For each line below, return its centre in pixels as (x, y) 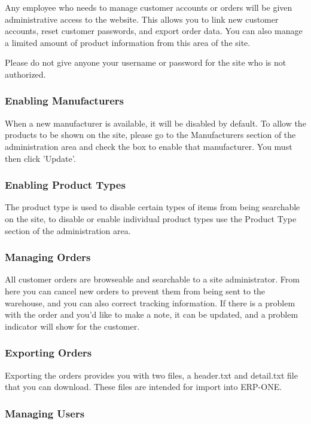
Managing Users (45, 413)
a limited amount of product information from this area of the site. (128, 42)
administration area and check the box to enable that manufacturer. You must (149, 146)
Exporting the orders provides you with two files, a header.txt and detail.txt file (151, 375)
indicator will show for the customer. (72, 326)
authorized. (25, 74)
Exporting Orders (48, 353)
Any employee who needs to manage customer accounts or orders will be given (149, 7)
